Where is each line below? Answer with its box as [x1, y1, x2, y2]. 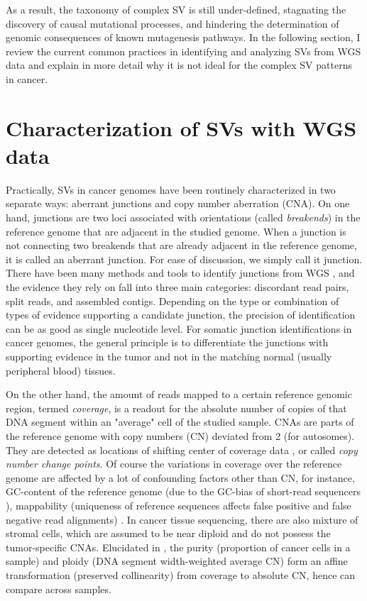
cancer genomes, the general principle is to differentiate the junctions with [6, 335, 329, 350]
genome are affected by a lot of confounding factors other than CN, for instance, [6, 470, 355, 485]
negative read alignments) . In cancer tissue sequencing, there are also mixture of [6, 512, 358, 526]
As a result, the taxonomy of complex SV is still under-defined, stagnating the [6, 2, 346, 16]
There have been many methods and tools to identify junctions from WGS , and [6, 265, 355, 280]
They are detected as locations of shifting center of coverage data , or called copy [6, 442, 358, 457]
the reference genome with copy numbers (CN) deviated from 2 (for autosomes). [6, 428, 355, 443]
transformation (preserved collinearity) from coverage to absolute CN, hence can [6, 567, 356, 582]
